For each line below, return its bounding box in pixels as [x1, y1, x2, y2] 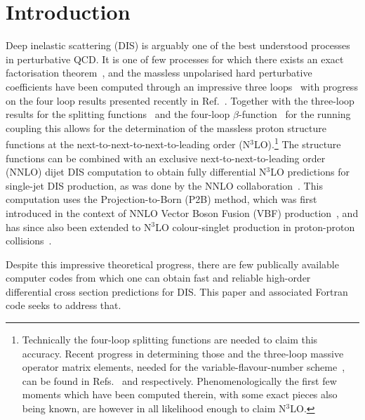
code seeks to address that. [6, 298, 121, 313]
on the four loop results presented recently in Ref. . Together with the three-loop [6, 93, 354, 107]
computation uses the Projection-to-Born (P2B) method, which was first [6, 192, 317, 206]
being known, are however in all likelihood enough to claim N [22, 401, 286, 416]
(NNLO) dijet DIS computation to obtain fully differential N [6, 164, 267, 179]
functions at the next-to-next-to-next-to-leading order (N [6, 136, 251, 151]
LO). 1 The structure [253, 135, 341, 151]
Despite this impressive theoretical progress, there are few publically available [6, 256, 339, 271]
